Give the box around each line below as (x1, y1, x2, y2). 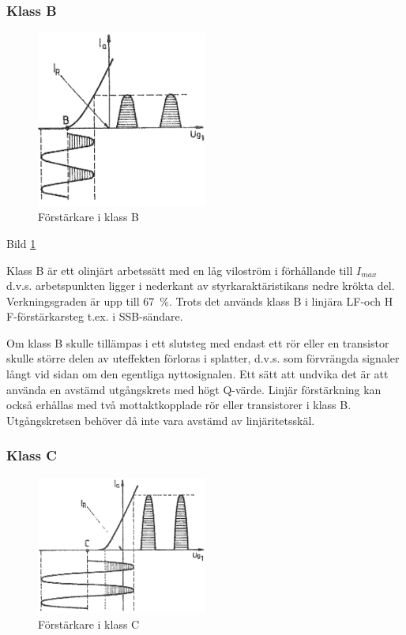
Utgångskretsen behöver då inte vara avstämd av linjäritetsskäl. (6, 411, 315, 428)
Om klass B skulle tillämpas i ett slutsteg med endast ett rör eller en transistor (6, 334, 389, 351)
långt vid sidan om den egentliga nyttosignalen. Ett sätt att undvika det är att (6, 366, 389, 382)
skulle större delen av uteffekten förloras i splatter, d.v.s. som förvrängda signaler (6, 350, 400, 366)
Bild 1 (6, 235, 36, 251)
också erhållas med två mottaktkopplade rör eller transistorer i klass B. (6, 396, 351, 413)
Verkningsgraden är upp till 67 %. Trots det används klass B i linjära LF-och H (6, 292, 393, 309)
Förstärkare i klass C (38, 615, 140, 632)
